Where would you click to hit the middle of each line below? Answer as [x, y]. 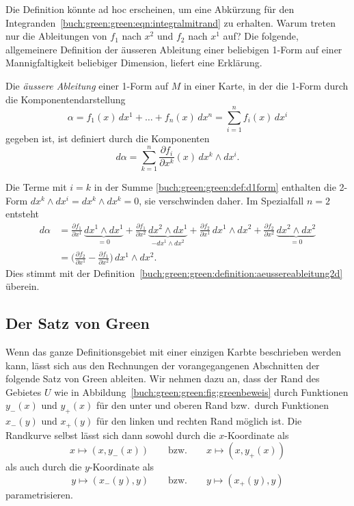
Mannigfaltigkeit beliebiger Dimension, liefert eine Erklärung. [134, 63]
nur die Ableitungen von [56, 36]
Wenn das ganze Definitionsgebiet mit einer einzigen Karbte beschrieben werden [173, 351]
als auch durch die [44, 467]
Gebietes [24, 391]
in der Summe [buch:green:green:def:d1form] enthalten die [215, 187]
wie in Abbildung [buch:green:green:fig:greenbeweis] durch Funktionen [201, 391]
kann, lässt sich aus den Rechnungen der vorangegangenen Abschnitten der [163, 365]
